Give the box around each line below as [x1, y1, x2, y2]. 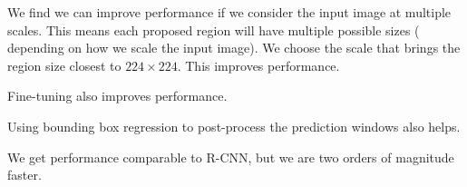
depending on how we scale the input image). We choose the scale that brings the [7, 38, 461, 57]
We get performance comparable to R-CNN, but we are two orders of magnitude [7, 147, 454, 166]
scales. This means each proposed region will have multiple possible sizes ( [7, 20, 420, 39]
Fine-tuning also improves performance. [7, 86, 228, 105]
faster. [7, 165, 42, 184]
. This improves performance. [177, 55, 340, 74]
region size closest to [7, 55, 122, 74]
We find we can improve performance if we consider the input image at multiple [7, 3, 452, 21]
